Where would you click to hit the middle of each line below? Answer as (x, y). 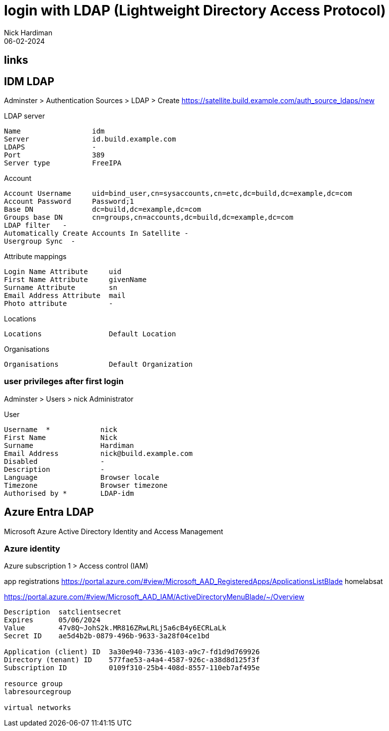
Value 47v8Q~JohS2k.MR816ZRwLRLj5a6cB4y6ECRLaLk (115, 628)
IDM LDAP (29, 81)
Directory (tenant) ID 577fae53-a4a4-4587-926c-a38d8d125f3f (132, 660)
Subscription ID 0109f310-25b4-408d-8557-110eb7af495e (132, 668)
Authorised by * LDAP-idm (69, 493)
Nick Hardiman (28, 32)
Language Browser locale (82, 477)
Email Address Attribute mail (65, 296)
